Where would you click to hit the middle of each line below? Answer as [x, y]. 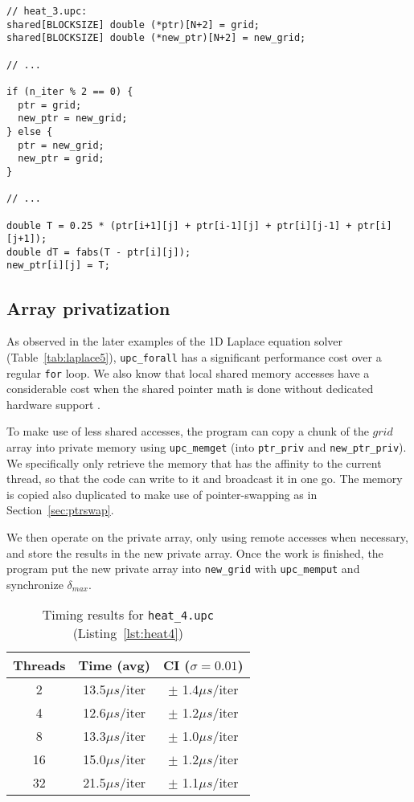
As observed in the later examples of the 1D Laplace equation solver [175, 341]
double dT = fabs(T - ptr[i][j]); [99, 252]
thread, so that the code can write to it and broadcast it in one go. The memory [205, 479]
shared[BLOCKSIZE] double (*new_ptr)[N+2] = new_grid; [156, 38]
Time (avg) [114, 665]
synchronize [35, 584]
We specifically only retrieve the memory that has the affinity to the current [194, 462]
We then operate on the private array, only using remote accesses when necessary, [207, 537]
